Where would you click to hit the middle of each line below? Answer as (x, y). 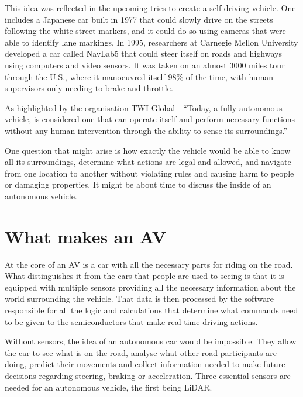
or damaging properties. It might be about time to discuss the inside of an (138, 184)
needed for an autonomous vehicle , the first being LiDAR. (109, 387)
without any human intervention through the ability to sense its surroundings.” (146, 130)
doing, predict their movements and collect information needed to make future (145, 364)
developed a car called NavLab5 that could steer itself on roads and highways (143, 53)
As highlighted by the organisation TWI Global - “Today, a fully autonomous (144, 107)
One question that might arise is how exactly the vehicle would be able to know (148, 150)
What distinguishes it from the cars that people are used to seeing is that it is (144, 276)
